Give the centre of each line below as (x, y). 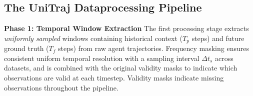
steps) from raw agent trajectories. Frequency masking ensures (153, 48)
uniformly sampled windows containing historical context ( (93, 38)
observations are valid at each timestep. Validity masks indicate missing (114, 78)
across (224, 58)
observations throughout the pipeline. (61, 87)
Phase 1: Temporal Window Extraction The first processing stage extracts (126, 28)
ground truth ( (26, 48)
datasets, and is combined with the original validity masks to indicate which (121, 68)
